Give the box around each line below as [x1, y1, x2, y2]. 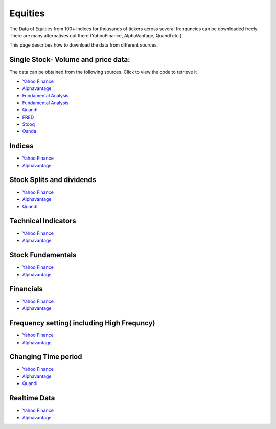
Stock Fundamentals [9, 251, 77, 259]
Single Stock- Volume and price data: [9, 55, 130, 64]
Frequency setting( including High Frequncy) [9, 319, 155, 327]
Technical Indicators [9, 217, 76, 225]
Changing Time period [9, 353, 82, 362]
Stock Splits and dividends [9, 175, 97, 184]
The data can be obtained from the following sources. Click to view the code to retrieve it [9, 69, 197, 75]
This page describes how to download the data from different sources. [9, 42, 158, 48]
